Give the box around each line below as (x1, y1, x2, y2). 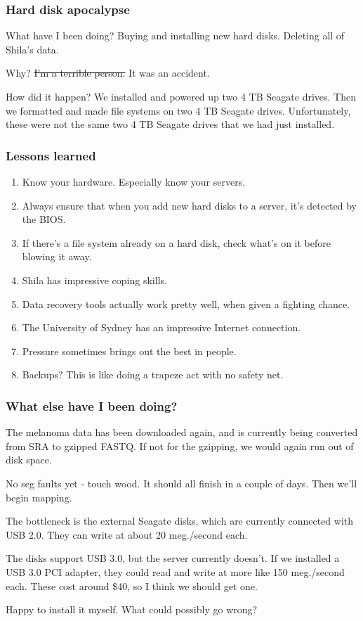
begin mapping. (6, 489, 72, 504)
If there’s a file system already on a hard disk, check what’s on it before (22, 235, 331, 250)
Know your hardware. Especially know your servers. (22, 174, 246, 188)
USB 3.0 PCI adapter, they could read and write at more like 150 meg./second (6, 564, 345, 579)
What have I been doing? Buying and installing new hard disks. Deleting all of (6, 28, 345, 43)
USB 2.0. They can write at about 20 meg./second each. (6, 527, 248, 542)
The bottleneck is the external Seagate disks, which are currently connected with (6, 513, 354, 528)
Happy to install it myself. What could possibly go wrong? (6, 602, 258, 617)
